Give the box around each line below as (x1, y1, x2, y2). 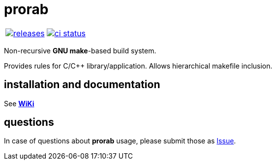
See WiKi (4, 99, 34, 108)
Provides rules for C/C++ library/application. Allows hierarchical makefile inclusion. (4, 61, 273, 70)
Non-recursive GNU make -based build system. (4, 46, 156, 55)
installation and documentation (4, 78, 160, 91)
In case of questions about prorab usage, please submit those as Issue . (4, 137, 236, 145)
